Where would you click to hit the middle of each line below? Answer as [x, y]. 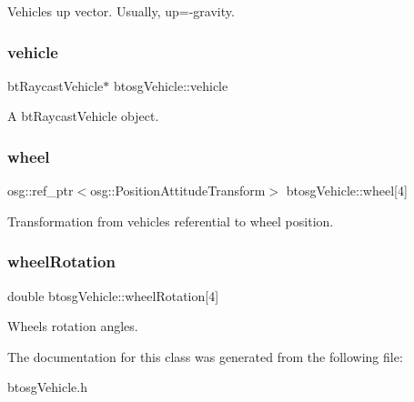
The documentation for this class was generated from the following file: [205, 356]
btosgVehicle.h [47, 387]
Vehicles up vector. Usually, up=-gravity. [121, 11]
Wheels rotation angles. [73, 326]
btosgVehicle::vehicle [171, 85]
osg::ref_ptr [40, 191]
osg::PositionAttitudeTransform [178, 191]
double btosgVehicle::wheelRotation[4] [113, 295]
